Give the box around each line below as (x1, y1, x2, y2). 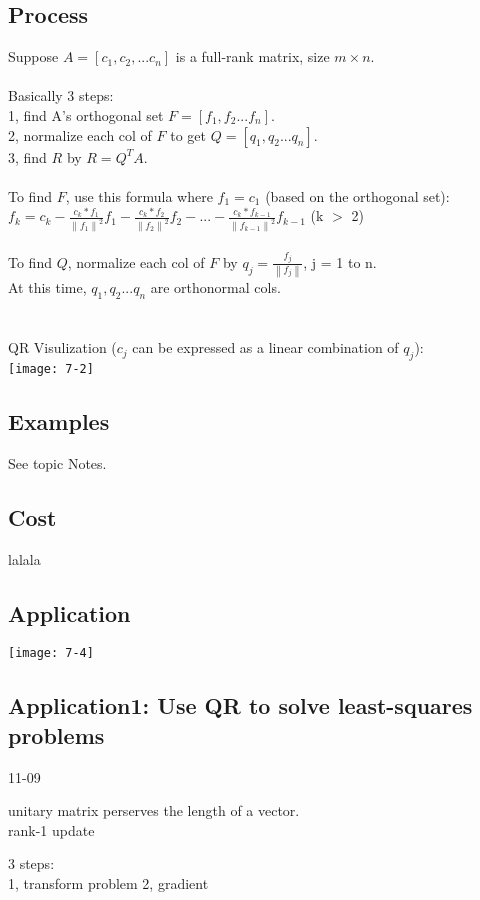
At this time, (8, 277, 87, 298)
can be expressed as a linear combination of (132, 337, 399, 358)
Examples (8, 405, 110, 436)
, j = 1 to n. (303, 251, 377, 272)
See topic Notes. (8, 452, 107, 473)
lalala (8, 548, 41, 569)
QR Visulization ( (8, 337, 117, 358)
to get (170, 124, 207, 145)
